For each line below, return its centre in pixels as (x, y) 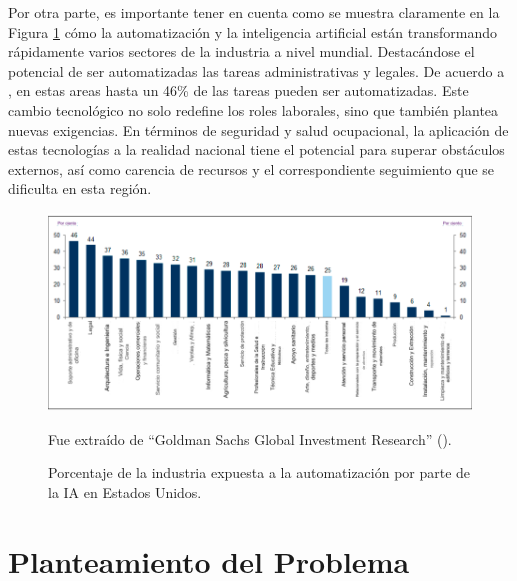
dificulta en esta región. (80, 188)
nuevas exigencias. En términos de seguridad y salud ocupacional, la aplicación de (258, 129)
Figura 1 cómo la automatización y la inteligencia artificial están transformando (252, 31)
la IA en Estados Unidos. (125, 491)
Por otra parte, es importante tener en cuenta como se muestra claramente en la (254, 12)
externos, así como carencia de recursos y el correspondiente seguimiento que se (251, 168)
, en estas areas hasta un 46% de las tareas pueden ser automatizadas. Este (238, 90)
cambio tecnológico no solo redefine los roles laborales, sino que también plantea (253, 109)
